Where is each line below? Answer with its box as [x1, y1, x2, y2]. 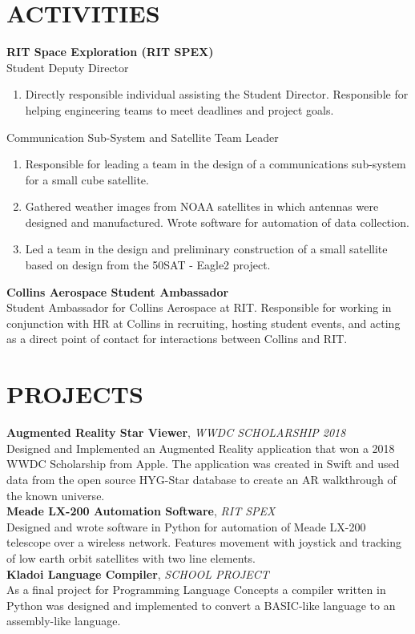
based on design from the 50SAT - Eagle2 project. [25, 256, 271, 273]
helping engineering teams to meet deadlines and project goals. [25, 101, 334, 118]
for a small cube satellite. [25, 171, 149, 188]
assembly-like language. [6, 612, 121, 629]
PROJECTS [6, 378, 143, 410]
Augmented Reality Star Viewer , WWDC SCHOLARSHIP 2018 [6, 424, 346, 441]
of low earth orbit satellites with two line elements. [6, 549, 256, 566]
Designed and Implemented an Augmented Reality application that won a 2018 [6, 439, 395, 456]
